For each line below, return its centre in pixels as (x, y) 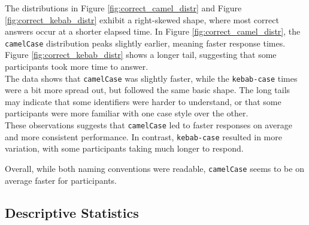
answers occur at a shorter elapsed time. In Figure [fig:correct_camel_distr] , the (153, 31)
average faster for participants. (61, 180)
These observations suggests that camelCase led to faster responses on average (149, 125)
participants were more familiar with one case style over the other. (127, 113)
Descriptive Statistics (72, 212)
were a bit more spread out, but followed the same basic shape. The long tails (148, 90)
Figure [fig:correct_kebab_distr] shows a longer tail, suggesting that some (141, 55)
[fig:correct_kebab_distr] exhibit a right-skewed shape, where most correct (142, 19)
